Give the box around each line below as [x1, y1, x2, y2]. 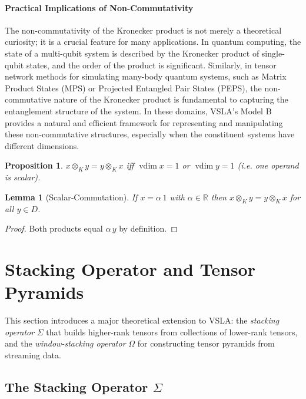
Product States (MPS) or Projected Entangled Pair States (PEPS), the [5, 81, 262, 94]
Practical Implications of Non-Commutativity [5, 1, 194, 14]
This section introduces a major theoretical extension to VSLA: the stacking [5, 314, 280, 327]
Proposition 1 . [5, 159, 63, 172]
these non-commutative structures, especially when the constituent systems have [5, 128, 295, 140]
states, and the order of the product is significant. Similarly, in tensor [26, 58, 277, 71]
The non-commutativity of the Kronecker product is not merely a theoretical [5, 24, 282, 36]
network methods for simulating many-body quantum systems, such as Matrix [5, 70, 287, 83]
